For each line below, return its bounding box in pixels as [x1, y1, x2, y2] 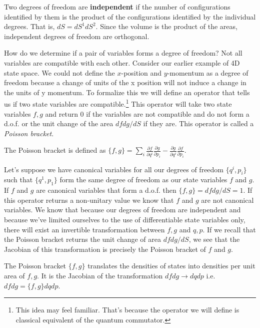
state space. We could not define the [4, 67, 115, 78]
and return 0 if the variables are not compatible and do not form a [45, 108, 249, 119]
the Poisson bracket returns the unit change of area [4, 234, 161, 244]
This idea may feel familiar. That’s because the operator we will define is [15, 304, 239, 315]
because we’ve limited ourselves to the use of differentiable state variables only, [4, 214, 245, 225]
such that [4, 174, 33, 185]
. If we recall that [202, 224, 256, 234]
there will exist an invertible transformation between [4, 224, 165, 234]
